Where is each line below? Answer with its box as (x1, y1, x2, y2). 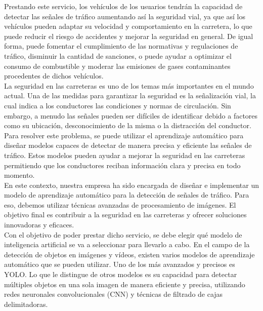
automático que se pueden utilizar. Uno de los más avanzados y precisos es (4, 259, 235, 269)
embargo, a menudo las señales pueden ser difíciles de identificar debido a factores (4, 110, 258, 121)
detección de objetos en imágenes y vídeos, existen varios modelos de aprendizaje (4, 249, 255, 259)
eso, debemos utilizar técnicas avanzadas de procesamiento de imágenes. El (4, 199, 236, 210)
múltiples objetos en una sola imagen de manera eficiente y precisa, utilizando (4, 279, 245, 289)
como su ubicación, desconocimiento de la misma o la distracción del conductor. (4, 120, 251, 131)
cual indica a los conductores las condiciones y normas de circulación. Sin (4, 100, 231, 110)
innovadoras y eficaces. (4, 219, 74, 230)
